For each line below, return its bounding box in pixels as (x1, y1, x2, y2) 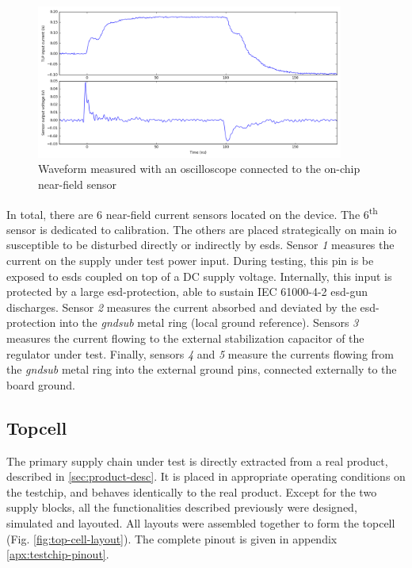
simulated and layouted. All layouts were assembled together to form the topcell (6, 514, 395, 531)
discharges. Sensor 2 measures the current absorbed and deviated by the (6, 298, 357, 315)
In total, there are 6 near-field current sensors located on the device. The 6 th (6, 203, 378, 222)
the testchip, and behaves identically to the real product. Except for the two (6, 483, 377, 500)
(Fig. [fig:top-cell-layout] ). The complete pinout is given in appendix (6, 530, 338, 547)
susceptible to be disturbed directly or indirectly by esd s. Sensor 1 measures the (6, 236, 395, 253)
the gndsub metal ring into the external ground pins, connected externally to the (6, 361, 397, 378)
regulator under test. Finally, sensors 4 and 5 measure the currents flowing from (6, 345, 394, 362)
